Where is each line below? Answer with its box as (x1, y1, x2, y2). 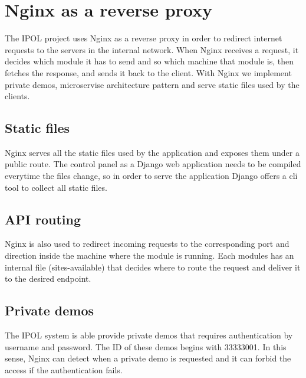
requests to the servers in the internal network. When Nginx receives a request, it (5, 43, 299, 56)
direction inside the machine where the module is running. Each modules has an (5, 249, 294, 262)
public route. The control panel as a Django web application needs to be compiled (5, 158, 301, 170)
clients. (5, 90, 30, 102)
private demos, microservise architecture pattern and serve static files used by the (5, 78, 300, 90)
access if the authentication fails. (5, 363, 123, 376)
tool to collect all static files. (5, 181, 107, 193)
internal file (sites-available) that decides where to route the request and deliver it (5, 260, 301, 273)
